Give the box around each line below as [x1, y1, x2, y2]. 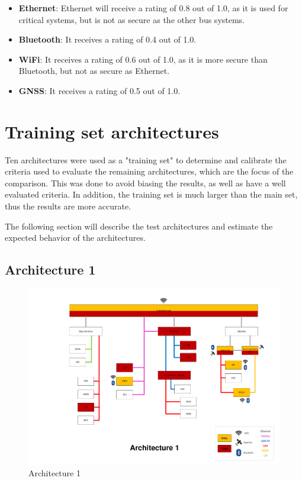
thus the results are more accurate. [5, 200, 131, 212]
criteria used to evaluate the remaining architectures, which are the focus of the [5, 165, 294, 177]
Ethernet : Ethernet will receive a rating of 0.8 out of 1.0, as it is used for [18, 2, 288, 14]
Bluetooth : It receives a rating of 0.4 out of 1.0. [18, 33, 197, 46]
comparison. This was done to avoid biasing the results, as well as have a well [5, 176, 286, 189]
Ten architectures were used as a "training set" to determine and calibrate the [5, 153, 287, 166]
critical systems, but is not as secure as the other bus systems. [18, 13, 245, 25]
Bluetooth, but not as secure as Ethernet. [18, 64, 170, 77]
